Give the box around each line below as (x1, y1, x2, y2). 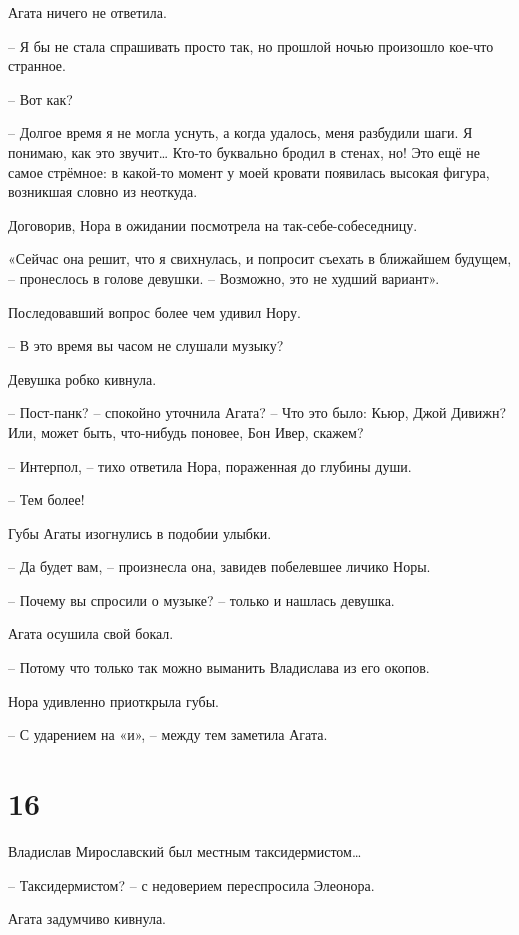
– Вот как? (8, 88, 73, 109)
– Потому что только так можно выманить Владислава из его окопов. (8, 657, 430, 678)
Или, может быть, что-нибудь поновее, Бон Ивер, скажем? (8, 421, 364, 442)
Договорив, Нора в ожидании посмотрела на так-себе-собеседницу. (8, 214, 418, 235)
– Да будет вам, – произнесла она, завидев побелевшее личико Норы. (8, 556, 431, 577)
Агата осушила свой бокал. (8, 623, 174, 644)
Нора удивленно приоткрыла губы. (8, 690, 219, 711)
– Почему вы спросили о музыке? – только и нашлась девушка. (8, 589, 395, 610)
